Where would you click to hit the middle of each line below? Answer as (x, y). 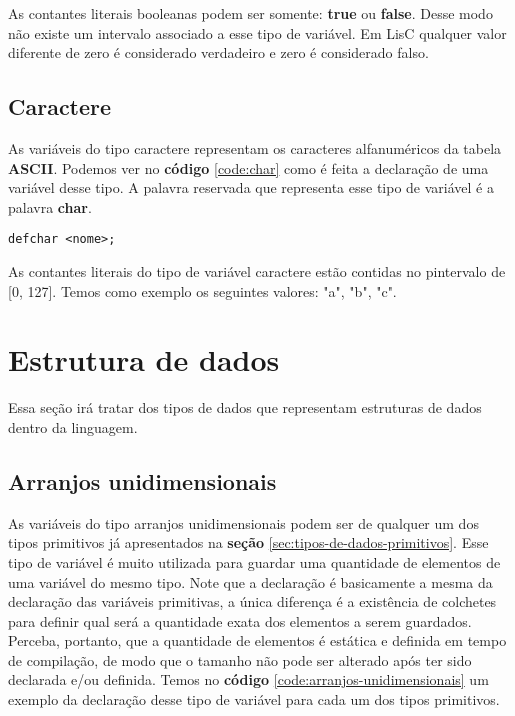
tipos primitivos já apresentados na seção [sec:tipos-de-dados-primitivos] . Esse (248, 542)
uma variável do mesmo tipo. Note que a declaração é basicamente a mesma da (250, 581)
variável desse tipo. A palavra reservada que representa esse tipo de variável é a (251, 187)
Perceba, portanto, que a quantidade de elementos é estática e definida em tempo (257, 640)
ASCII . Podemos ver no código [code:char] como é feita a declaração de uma (248, 167)
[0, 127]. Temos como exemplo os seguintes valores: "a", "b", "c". (202, 290)
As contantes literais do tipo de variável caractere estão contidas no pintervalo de (257, 271)
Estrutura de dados (144, 359)
